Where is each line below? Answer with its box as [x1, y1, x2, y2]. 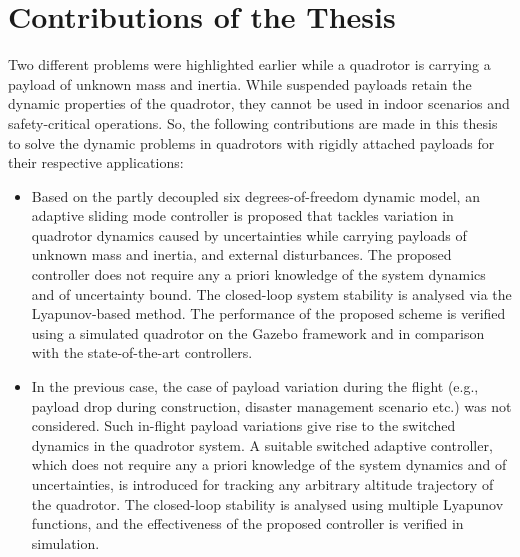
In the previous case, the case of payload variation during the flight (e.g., [31, 376, 479, 397]
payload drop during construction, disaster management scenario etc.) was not [31, 395, 512, 416]
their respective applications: [8, 152, 184, 173]
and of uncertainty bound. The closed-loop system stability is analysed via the [31, 283, 512, 304]
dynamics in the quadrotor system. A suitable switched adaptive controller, [31, 434, 493, 455]
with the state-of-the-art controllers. [31, 342, 253, 363]
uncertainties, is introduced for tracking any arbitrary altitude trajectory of [31, 474, 494, 494]
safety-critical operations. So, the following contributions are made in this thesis [8, 112, 498, 133]
